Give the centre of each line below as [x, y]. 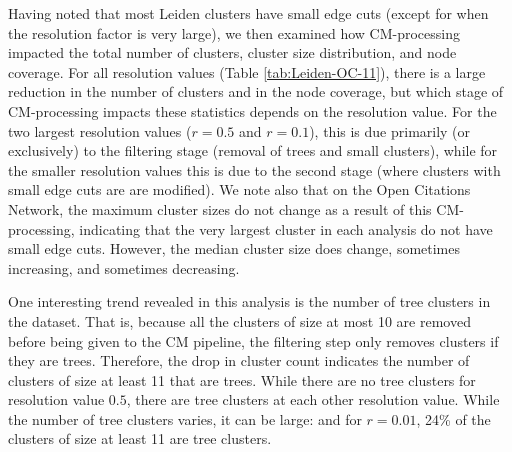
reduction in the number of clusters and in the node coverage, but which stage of [256, 91]
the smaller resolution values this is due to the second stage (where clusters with [254, 169]
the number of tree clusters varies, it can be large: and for [185, 418]
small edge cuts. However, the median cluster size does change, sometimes [234, 248]
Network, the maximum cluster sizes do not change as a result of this [220, 208]
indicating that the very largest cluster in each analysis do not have [286, 228]
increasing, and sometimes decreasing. [124, 267]
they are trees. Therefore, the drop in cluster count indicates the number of [239, 360]
